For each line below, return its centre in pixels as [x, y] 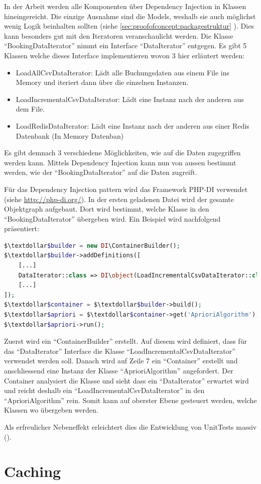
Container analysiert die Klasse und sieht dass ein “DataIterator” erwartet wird [126, 380]
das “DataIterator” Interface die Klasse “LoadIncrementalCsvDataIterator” [120, 351]
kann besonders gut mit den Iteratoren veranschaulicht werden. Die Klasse [119, 35]
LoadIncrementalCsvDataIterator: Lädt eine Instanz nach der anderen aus [130, 99]
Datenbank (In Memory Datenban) [70, 135]
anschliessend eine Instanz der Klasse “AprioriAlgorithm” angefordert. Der [119, 370]
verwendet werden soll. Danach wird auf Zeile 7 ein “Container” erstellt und [121, 361]
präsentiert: [22, 228]
